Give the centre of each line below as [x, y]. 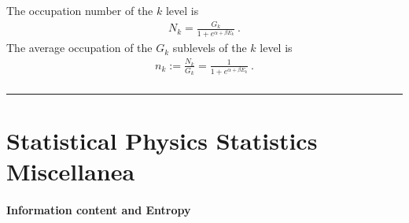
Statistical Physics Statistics [162, 140]
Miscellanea [71, 171]
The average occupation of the [79, 48]
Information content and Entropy [99, 209]
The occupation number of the [80, 10]
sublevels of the [210, 48]
